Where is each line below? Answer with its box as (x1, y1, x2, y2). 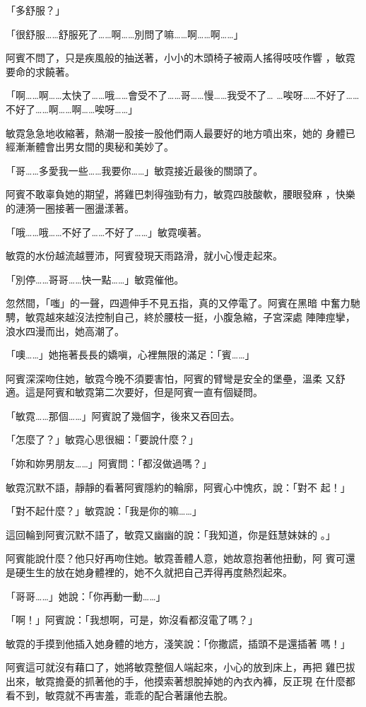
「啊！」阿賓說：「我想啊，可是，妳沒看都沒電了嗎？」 (6, 612, 258, 627)
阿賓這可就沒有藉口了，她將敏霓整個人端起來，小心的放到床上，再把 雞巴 (6, 660, 346, 674)
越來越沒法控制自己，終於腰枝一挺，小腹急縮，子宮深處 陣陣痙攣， (45, 309, 355, 324)
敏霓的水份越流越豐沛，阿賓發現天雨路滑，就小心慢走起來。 (6, 248, 283, 263)
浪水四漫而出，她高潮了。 (6, 323, 124, 338)
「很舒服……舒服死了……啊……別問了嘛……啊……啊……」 (6, 26, 244, 41)
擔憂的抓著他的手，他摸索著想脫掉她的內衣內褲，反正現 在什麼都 (54, 674, 355, 688)
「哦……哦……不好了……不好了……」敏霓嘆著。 (6, 224, 208, 239)
